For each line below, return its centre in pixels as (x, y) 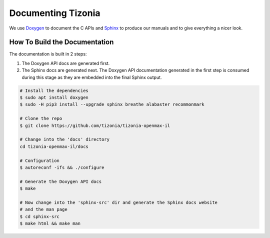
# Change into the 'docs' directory (65, 139)
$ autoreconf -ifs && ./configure (62, 167)
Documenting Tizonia (55, 13)
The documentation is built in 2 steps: (48, 54)
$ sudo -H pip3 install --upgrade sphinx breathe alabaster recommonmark (112, 104)
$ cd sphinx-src (40, 216)
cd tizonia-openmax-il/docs (54, 146)
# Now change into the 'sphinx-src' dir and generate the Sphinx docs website (118, 202)
